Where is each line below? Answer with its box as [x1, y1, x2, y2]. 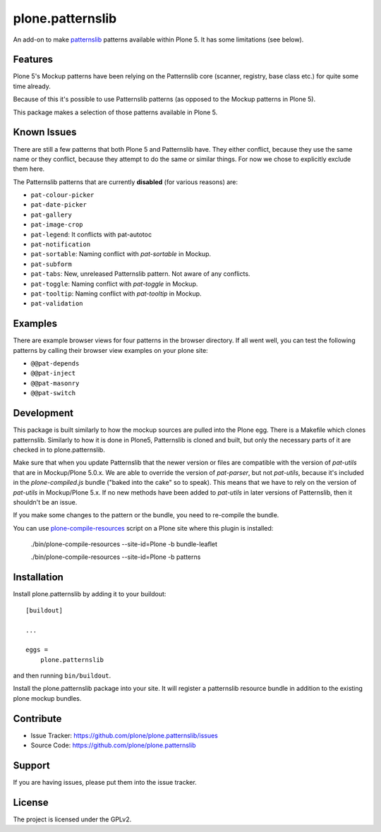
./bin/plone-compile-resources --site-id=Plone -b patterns [30, 553, 201, 561]
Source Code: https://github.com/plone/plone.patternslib [30, 741, 196, 749]
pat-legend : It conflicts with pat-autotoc [30, 230, 152, 239]
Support [13, 759, 50, 771]
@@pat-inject [30, 369, 76, 378]
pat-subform [30, 260, 72, 268]
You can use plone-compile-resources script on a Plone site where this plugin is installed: [13, 524, 274, 532]
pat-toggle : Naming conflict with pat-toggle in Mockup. [30, 279, 198, 288]
